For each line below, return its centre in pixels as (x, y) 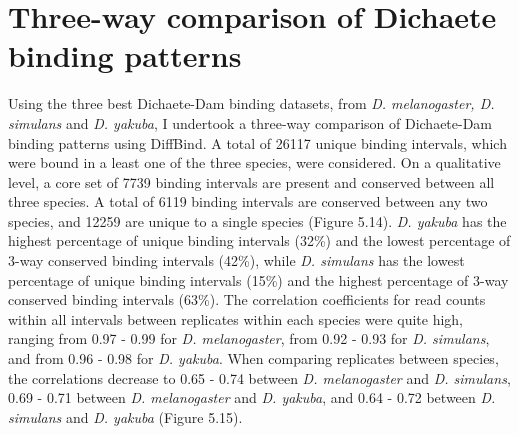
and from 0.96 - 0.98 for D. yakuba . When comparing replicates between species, (253, 358)
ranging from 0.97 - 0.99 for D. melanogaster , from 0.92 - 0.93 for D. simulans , (249, 338)
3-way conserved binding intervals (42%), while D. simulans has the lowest (236, 260)
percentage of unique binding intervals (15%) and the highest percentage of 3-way (258, 279)
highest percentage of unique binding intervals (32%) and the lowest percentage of (259, 240)
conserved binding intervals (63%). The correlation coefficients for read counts (247, 299)
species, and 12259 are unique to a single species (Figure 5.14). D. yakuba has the (257, 220)
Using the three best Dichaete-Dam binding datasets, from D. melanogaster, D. (251, 103)
